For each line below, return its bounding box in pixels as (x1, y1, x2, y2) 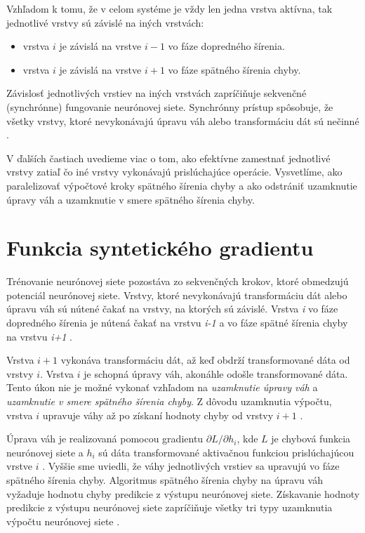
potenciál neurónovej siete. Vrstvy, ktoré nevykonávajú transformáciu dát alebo (6, 287, 347, 302)
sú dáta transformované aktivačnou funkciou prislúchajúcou (98, 445, 354, 459)
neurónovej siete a (6, 445, 84, 459)
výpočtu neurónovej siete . (6, 513, 120, 528)
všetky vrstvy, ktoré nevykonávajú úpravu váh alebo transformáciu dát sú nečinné (6, 113, 359, 128)
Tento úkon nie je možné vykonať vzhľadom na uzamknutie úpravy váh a (6, 380, 318, 395)
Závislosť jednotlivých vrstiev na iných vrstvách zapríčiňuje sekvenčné (6, 86, 307, 100)
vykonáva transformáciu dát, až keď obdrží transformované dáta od (60, 353, 350, 367)
